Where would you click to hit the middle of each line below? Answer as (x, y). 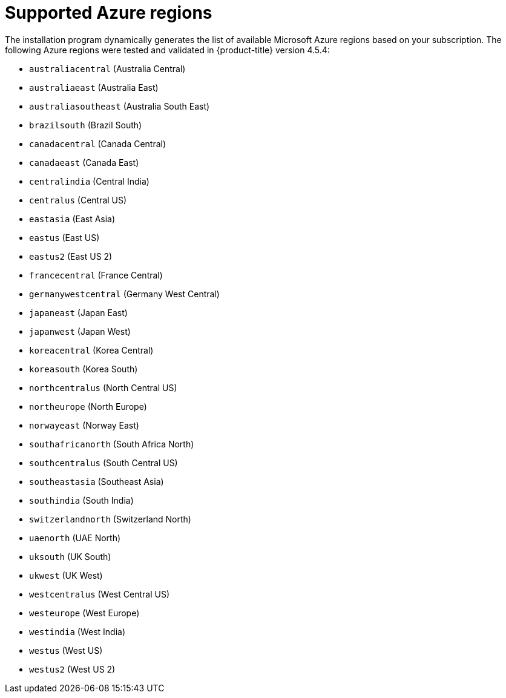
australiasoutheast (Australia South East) (120, 106)
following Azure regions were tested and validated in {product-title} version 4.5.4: (167, 50)
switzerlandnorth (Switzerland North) (110, 519)
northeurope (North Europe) (88, 406)
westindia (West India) (77, 631)
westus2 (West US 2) (72, 669)
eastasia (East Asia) (72, 219)
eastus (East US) (64, 237)
